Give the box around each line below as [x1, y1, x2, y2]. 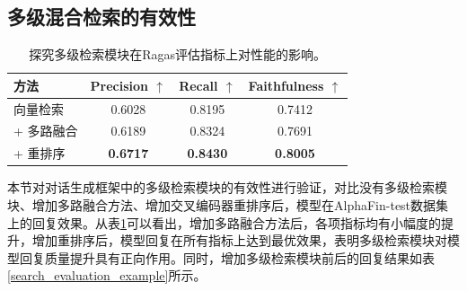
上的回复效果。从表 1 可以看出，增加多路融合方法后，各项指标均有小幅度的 [7, 213, 441, 232]
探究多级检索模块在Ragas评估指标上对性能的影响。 [29, 45, 327, 64]
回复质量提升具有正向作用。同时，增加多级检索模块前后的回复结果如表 [19, 248, 435, 267]
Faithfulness [248, 75, 324, 94]
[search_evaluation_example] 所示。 [7, 266, 207, 285]
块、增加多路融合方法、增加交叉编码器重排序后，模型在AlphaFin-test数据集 [7, 196, 449, 215]
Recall [179, 75, 218, 94]
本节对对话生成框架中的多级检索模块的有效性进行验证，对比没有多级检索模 [7, 178, 447, 197]
